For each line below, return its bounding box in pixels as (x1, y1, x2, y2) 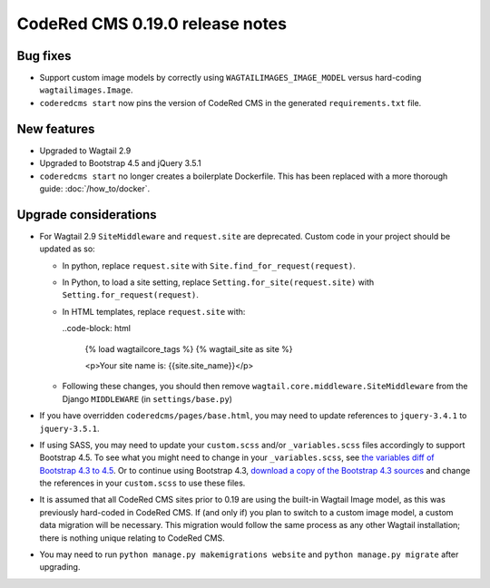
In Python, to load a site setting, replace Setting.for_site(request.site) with (62, 277, 375, 288)
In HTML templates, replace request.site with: (62, 306, 246, 317)
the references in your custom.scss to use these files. (39, 477, 246, 489)
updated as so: (39, 243, 95, 254)
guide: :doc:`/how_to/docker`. (39, 182, 151, 194)
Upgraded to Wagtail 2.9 (39, 145, 132, 156)
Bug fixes (16, 48, 72, 64)
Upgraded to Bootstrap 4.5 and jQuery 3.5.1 (39, 158, 201, 169)
